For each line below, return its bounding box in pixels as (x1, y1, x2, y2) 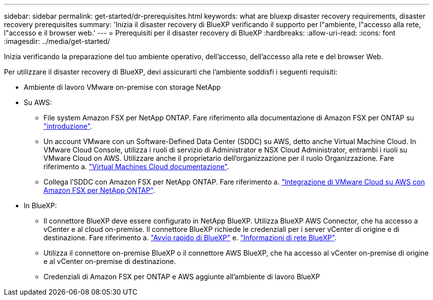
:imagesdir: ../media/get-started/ (4, 37, 110, 45)
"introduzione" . (43, 122, 92, 130)
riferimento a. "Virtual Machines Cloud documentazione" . (43, 162, 229, 171)
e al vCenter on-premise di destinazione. (43, 257, 176, 265)
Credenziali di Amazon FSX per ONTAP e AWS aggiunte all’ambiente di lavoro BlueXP (43, 272, 320, 281)
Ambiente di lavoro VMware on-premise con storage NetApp (24, 83, 221, 91)
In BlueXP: (24, 201, 57, 210)
